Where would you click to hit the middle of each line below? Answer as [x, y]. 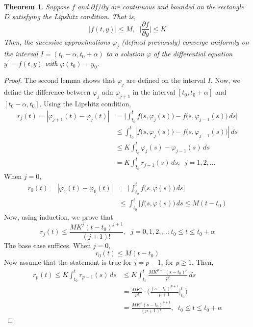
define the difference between [47, 92]
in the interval [154, 92]
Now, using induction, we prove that [59, 216]
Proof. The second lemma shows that [60, 80]
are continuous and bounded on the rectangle [177, 6]
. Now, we [225, 80]
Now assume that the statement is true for [68, 262]
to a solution [125, 54]
